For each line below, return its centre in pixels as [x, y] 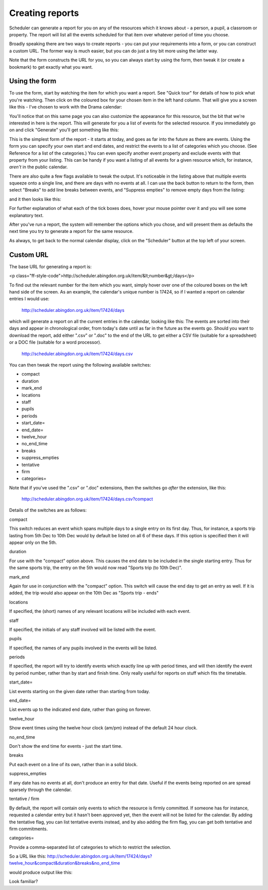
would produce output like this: [41, 872]
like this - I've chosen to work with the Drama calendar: [66, 107]
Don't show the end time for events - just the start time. [66, 746]
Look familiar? [24, 882]
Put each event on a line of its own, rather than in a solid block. [73, 764]
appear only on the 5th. [33, 543]
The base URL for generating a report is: [50, 267]
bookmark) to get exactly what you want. [51, 67]
